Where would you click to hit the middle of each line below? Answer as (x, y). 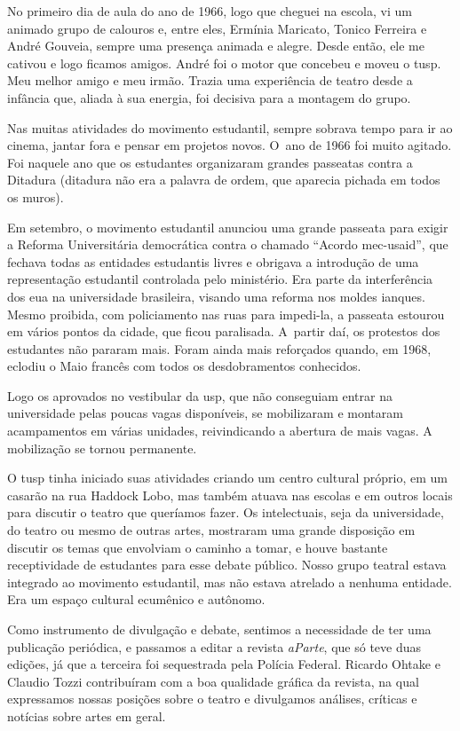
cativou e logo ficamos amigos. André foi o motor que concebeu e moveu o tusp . (224, 63)
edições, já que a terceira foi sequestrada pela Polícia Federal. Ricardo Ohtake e (224, 664)
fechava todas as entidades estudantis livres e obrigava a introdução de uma (213, 261)
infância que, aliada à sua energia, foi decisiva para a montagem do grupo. (209, 97)
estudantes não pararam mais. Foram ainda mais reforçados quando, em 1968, (219, 348)
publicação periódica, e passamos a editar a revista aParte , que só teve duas (214, 646)
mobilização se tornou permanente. (102, 448)
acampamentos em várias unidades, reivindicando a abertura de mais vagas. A (220, 431)
